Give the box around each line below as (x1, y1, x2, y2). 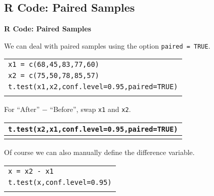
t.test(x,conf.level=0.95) (8, 178, 112, 186)
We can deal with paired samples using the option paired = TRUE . (4, 40, 210, 51)
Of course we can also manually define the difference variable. (4, 147, 195, 158)
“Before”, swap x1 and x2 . (50, 104, 131, 114)
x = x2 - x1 (8, 167, 54, 175)
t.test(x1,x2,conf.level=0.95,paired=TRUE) (8, 83, 178, 91)
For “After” (4, 104, 40, 114)
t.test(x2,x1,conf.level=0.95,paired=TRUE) (8, 125, 178, 134)
